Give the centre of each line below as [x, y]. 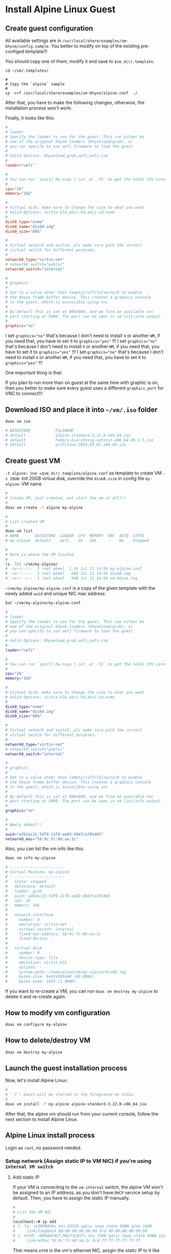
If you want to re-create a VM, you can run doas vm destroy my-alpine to [82, 991]
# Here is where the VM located [39, 554]
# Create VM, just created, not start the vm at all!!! [66, 498]
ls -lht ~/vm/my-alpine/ [32, 564]
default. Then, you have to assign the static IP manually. [71, 1198]
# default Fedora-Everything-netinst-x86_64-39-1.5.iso [79, 440]
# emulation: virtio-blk [36, 962]
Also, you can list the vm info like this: [45, 849]
